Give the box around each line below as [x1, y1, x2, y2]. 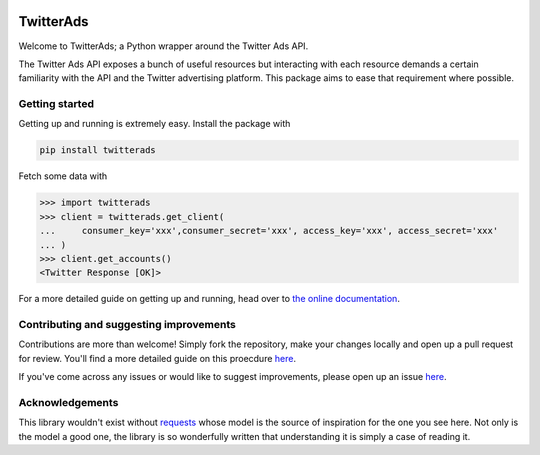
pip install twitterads [39, 145, 157, 156]
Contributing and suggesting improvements [18, 318, 237, 332]
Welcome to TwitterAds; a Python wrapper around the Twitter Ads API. [18, 40, 309, 52]
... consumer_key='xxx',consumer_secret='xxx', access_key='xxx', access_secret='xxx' [39, 225, 499, 237]
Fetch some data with [18, 170, 108, 182]
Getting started [18, 97, 95, 111]
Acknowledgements [18, 396, 119, 410]
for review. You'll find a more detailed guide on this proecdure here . [18, 352, 297, 364]
